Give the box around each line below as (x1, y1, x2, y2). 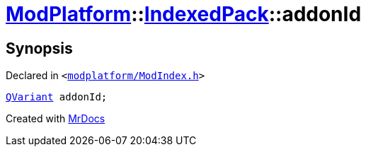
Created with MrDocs (6, 112, 105, 125)
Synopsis (6, 39, 73, 57)
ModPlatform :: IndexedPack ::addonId (6, 2, 362, 26)
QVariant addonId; (6, 91, 108, 103)
